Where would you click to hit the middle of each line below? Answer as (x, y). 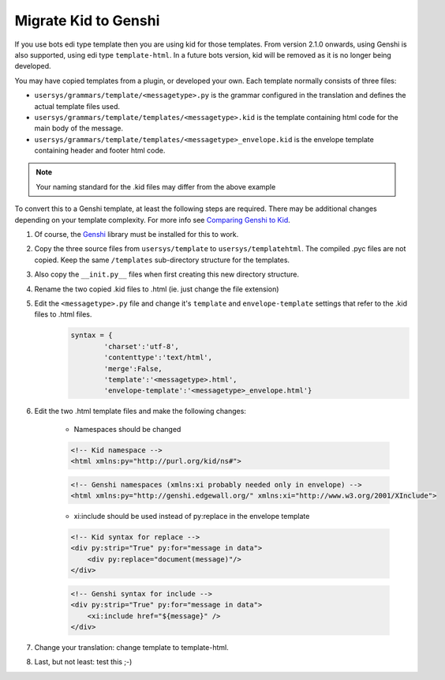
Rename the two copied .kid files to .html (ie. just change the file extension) (157, 289)
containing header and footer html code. (100, 151)
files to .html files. (63, 314)
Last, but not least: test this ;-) (83, 662)
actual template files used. (77, 106)
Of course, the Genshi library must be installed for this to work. (136, 235)
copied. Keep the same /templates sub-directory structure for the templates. (162, 260)
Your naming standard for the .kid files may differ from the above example (156, 186)
